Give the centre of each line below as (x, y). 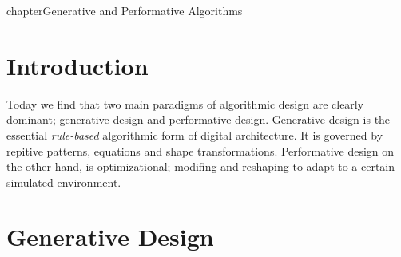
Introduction (77, 65)
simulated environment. (64, 182)
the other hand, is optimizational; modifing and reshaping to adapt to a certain (201, 166)
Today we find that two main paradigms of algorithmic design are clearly (185, 103)
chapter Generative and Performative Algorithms (125, 10)
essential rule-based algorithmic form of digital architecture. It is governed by (195, 134)
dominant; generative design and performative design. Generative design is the (199, 119)
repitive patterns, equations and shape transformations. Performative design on (200, 150)
